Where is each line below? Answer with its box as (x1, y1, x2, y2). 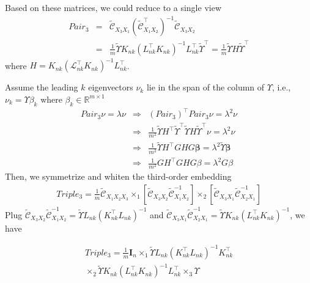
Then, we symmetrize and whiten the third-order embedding (5, 170, 232, 183)
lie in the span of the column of (146, 81, 265, 94)
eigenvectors (88, 81, 133, 94)
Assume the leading (5, 81, 78, 94)
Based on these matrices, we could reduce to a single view (5, 1, 222, 13)
